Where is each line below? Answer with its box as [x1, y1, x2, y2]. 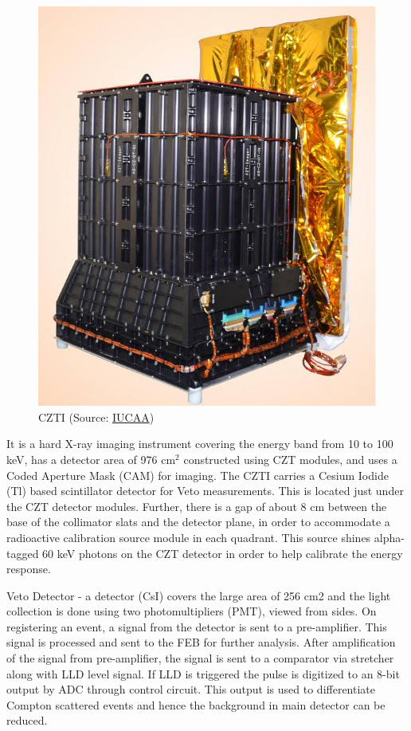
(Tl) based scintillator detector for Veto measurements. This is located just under [6, 482, 404, 499]
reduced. [6, 712, 48, 729]
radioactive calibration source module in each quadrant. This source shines [6, 529, 371, 545]
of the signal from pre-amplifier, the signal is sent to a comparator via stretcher [6, 650, 394, 666]
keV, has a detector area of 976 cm [6, 450, 176, 467]
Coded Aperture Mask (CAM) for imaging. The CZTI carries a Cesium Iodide [6, 466, 389, 483]
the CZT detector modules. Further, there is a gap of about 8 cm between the [6, 497, 387, 514]
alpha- [374, 529, 405, 545]
